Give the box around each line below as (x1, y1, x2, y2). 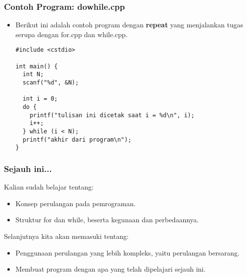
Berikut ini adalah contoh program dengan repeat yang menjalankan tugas (15, 20, 243, 30)
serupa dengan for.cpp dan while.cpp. (15, 29, 128, 39)
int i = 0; (23, 95, 58, 103)
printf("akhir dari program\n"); (23, 136, 132, 143)
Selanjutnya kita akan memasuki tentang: (4, 231, 129, 241)
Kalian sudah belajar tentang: (4, 182, 94, 192)
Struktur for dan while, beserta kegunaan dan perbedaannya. (15, 214, 199, 225)
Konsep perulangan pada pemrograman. (15, 198, 136, 208)
